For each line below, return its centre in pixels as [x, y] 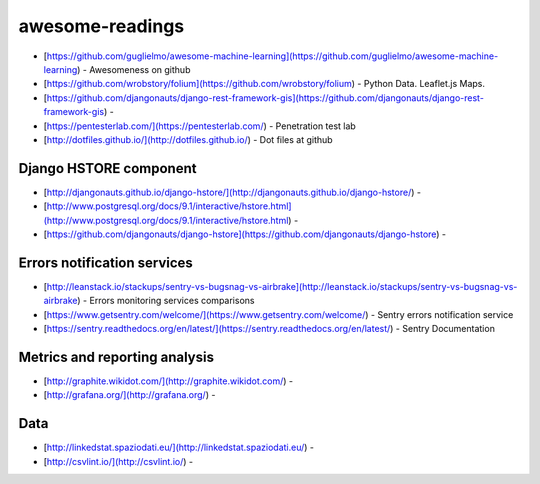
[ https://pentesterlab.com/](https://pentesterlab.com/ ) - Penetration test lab [200, 126]
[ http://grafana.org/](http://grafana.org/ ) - [129, 395]
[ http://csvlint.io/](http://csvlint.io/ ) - [118, 461]
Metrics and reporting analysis [116, 356]
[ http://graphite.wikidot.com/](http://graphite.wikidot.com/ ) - [168, 381]
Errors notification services [106, 262]
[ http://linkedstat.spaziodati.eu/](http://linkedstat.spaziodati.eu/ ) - [179, 447]
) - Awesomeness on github [133, 69]
